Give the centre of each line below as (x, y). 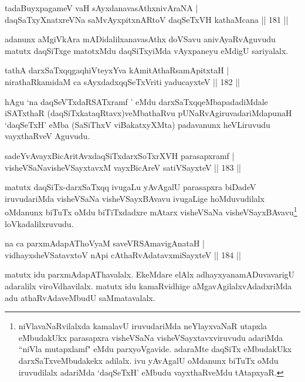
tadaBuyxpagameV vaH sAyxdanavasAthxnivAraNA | (101, 8)
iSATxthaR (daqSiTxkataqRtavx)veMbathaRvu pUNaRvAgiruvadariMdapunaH (148, 113)
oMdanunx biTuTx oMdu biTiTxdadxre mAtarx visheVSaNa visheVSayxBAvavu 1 (151, 211)
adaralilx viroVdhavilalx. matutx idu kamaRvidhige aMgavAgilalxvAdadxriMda (148, 285)
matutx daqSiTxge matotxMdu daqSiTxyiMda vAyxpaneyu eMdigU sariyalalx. (147, 50)
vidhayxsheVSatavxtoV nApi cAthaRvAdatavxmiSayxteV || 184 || (123, 254)
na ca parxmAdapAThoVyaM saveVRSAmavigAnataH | (105, 243)
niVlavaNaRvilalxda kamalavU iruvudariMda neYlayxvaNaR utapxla (143, 326)
